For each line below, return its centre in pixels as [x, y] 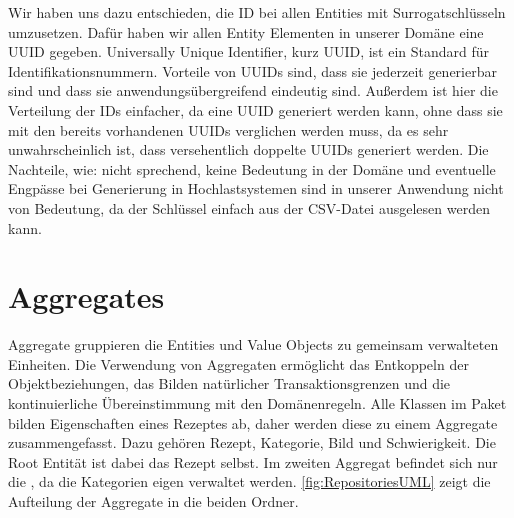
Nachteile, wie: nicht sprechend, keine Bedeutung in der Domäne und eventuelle [252, 168]
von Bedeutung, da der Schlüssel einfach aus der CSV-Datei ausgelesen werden [249, 207]
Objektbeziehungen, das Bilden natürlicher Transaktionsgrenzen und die [229, 383]
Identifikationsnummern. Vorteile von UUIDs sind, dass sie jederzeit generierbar [252, 70]
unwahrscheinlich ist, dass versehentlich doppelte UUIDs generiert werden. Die [248, 149]
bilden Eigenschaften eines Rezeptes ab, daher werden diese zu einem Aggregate [253, 422]
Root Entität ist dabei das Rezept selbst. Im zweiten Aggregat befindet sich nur [253, 461]
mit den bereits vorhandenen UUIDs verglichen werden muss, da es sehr [228, 129]
